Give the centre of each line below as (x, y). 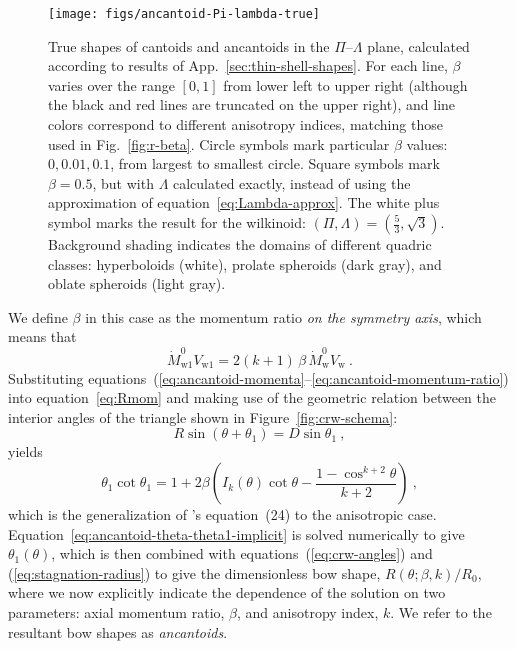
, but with (123, 182)
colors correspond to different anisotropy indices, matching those (245, 124)
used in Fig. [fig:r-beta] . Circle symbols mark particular (219, 143)
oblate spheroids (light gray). (137, 283)
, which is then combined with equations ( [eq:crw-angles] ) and (242, 553)
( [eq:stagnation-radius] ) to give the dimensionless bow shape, (194, 572)
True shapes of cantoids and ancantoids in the (189, 45)
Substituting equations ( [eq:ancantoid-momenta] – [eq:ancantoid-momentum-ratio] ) (258, 377)
